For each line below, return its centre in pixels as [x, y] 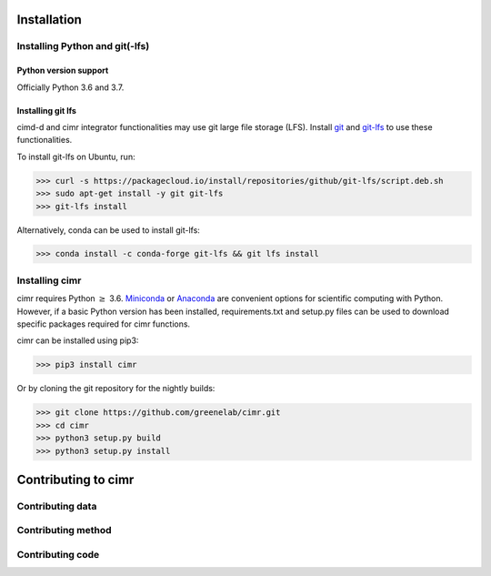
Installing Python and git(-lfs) [83, 46]
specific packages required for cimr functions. [104, 324]
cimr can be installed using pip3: [78, 340]
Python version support [63, 71]
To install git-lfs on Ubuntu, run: [76, 157]
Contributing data [57, 506]
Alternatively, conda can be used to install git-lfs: [108, 230]
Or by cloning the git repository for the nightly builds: [116, 389]
